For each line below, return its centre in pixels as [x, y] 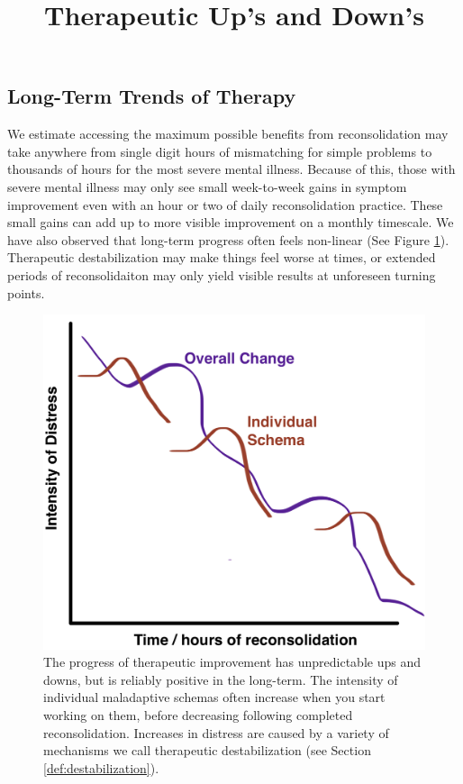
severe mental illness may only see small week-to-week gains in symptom [207, 186]
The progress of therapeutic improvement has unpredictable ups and [232, 662]
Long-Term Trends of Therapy [152, 96]
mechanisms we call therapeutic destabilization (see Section [207, 750]
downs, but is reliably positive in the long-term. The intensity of [221, 679]
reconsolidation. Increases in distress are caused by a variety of [216, 732]
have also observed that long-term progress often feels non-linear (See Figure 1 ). [228, 239]
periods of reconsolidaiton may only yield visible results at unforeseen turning [222, 274]
